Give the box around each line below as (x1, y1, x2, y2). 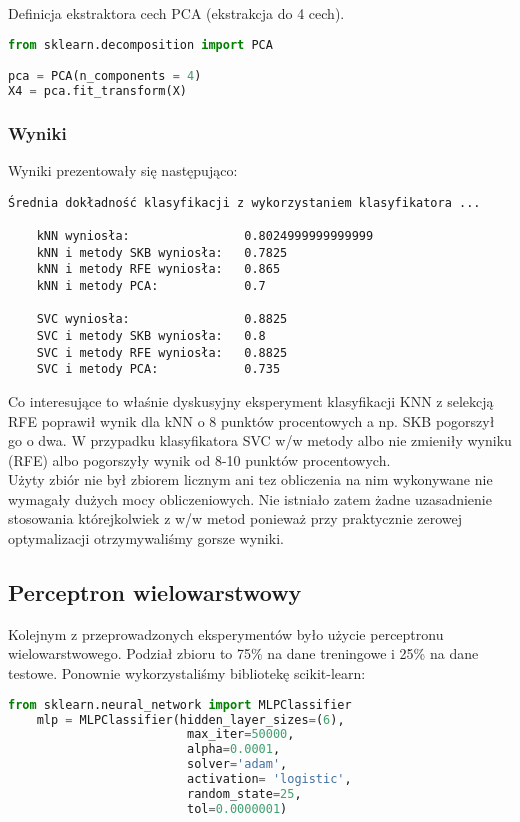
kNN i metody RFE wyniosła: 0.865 (36, 262, 281, 277)
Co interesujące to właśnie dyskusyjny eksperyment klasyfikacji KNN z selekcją (8, 390, 494, 411)
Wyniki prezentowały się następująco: (8, 160, 238, 181)
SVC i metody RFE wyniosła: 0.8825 (36, 345, 288, 360)
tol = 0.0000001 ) (186, 801, 288, 816)
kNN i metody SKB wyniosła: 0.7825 (36, 245, 288, 260)
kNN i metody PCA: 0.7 (36, 278, 266, 293)
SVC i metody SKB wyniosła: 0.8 (36, 328, 266, 343)
